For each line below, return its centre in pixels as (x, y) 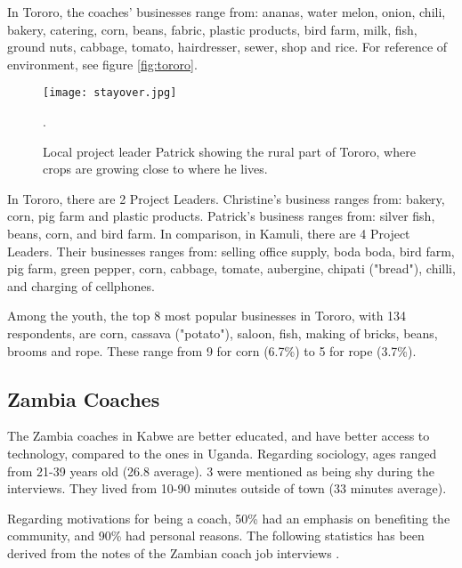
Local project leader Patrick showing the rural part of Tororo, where (229, 151)
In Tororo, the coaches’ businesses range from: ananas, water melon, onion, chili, (227, 12)
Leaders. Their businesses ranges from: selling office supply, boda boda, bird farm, (231, 251)
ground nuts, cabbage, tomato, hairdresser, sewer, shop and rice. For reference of (227, 47)
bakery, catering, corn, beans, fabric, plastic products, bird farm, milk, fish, (212, 29)
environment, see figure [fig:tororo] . (102, 64)
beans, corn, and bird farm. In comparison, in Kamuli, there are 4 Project (209, 233)
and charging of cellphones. (81, 285)
